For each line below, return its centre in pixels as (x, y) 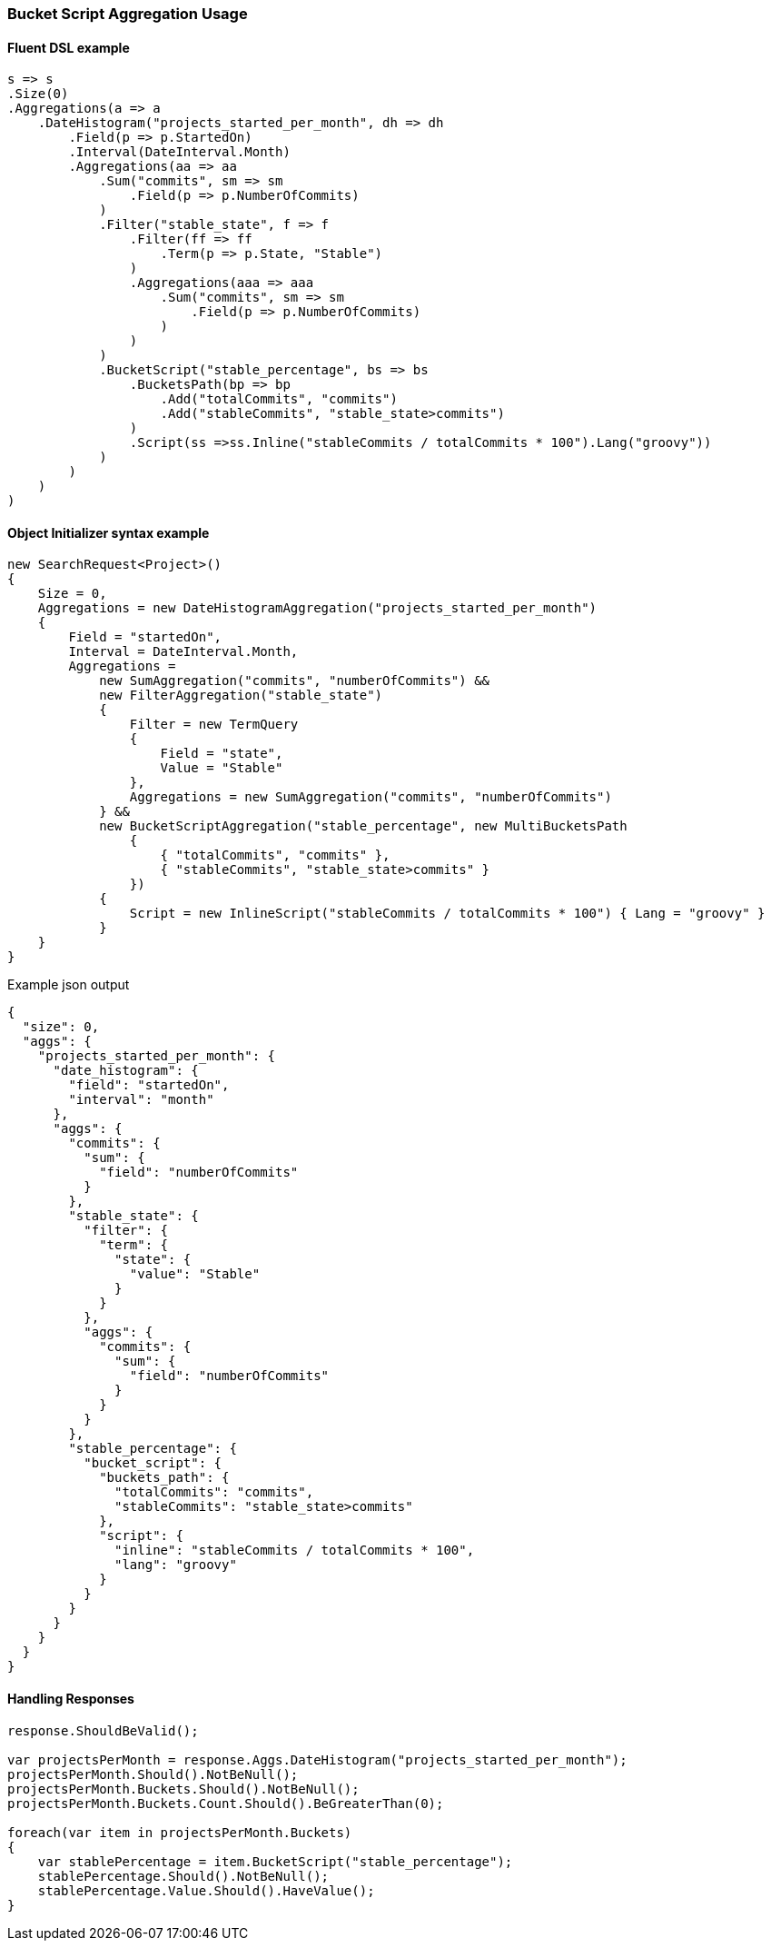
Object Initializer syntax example (109, 532)
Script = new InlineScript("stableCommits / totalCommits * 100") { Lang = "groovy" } (447, 914)
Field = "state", (222, 754)
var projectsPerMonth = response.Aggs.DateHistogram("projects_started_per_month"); (317, 1759)
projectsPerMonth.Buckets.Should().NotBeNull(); (183, 1789)
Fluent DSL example (69, 47)
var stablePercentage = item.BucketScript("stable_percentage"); (275, 1861)
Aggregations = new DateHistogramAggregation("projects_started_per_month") (317, 608)
